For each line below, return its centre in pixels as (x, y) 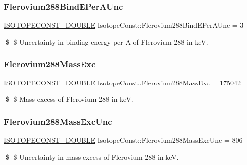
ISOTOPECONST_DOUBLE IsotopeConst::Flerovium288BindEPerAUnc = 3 (124, 25)
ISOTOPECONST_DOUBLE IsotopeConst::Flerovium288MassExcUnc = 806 (123, 140)
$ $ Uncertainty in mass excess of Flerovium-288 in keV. (92, 156)
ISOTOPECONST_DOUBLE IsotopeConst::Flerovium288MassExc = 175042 (122, 82)
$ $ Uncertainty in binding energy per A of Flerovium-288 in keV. (107, 41)
